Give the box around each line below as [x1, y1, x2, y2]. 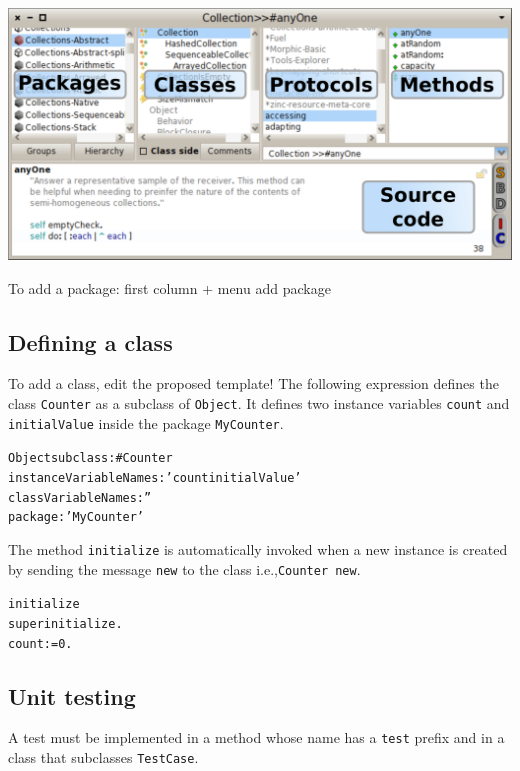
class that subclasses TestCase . [8, 747, 199, 768]
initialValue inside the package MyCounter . [8, 412, 284, 433]
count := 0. [8, 636, 73, 651]
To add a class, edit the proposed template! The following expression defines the [8, 373, 499, 394]
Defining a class [8, 326, 173, 357]
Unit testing [8, 680, 136, 711]
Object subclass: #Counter [8, 451, 173, 466]
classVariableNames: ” [8, 490, 152, 505]
